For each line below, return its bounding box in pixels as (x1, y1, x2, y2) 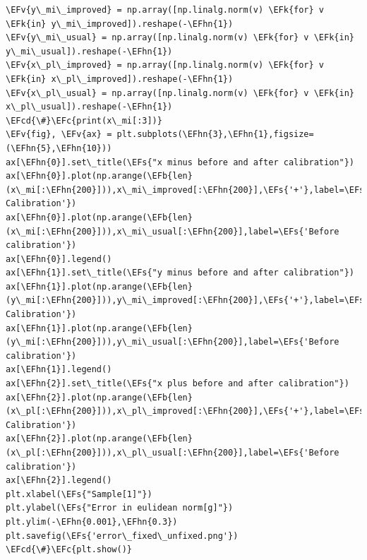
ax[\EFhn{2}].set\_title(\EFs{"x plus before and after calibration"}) (6, 379, 349, 389)
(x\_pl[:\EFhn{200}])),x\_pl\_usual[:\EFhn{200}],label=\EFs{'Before (6, 448, 339, 458)
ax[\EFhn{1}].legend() (6, 364, 112, 375)
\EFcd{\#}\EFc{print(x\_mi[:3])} (6, 115, 162, 126)
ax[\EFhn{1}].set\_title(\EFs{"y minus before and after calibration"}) (6, 268, 354, 278)
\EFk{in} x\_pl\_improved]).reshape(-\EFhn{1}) (6, 73, 234, 84)
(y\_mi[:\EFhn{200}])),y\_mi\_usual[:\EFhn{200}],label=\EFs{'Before (6, 337, 339, 347)
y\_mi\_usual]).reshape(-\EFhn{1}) (6, 46, 173, 56)
